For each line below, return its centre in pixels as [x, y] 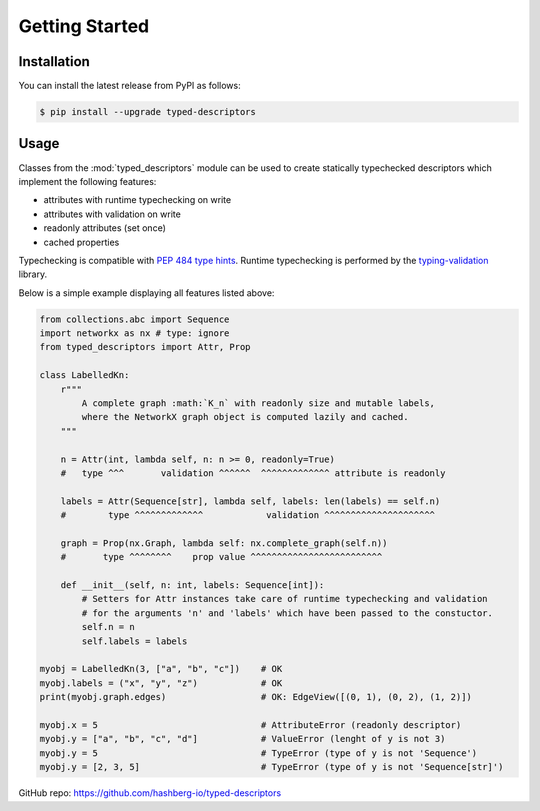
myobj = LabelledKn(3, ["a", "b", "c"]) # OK [161, 669]
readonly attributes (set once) [105, 228]
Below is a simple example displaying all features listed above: [146, 292]
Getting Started [84, 26]
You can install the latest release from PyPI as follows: [129, 86]
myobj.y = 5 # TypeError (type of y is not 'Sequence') [258, 753]
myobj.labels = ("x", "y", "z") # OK [161, 683]
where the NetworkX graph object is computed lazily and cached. [245, 417]
